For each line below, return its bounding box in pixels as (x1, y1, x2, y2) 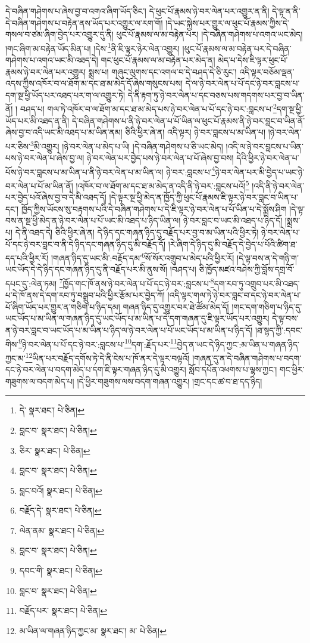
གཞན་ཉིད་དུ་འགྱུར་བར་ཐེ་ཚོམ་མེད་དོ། (123, 300, 229, 313)
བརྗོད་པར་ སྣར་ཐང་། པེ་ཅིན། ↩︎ (19, 604, 108, 617)
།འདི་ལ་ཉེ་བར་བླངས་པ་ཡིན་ (226, 140, 303, 152)
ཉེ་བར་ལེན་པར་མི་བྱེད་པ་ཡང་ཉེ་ (215, 165, 305, 178)
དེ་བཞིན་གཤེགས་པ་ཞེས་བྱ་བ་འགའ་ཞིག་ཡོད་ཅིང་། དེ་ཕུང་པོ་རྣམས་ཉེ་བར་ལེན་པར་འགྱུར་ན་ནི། (5, 5, 270, 17)
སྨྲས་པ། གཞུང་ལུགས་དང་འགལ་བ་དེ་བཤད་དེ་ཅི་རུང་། (88, 65, 237, 78)
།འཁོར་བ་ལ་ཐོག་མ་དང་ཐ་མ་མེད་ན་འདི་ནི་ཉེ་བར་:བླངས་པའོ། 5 (76, 177, 249, 191)
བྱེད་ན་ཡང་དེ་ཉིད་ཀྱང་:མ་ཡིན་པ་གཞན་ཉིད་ (177, 338, 299, 350)
